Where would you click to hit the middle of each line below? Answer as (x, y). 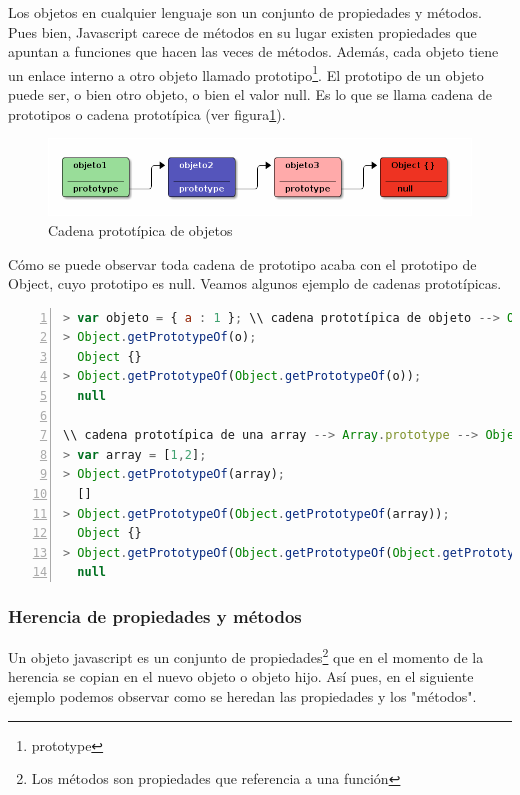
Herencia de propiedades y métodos (155, 615)
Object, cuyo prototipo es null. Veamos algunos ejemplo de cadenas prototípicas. (255, 283)
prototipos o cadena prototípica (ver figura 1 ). (147, 113)
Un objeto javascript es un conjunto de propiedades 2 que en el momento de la (246, 655)
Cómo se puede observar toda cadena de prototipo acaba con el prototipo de (242, 263)
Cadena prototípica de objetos (140, 229)
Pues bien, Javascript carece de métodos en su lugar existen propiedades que (242, 31)
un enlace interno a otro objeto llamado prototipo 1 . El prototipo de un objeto (246, 73)
